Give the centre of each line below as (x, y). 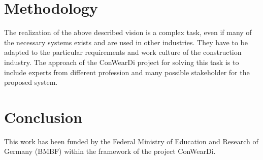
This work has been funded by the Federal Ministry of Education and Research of (131, 141)
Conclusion (43, 117)
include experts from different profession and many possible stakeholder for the (127, 72)
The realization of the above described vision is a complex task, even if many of (128, 32)
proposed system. (31, 82)
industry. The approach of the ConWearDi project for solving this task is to (122, 62)
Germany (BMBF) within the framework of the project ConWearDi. (110, 151)
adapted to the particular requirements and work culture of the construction (123, 52)
